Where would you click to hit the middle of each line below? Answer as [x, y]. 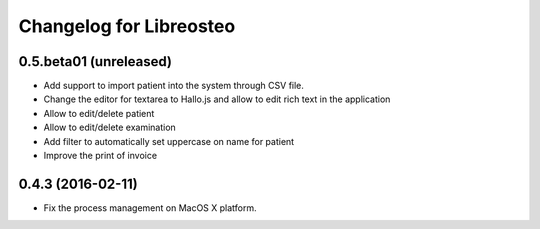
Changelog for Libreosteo [127, 26]
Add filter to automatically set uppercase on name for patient [169, 141]
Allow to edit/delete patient [99, 113]
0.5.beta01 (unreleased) [95, 61]
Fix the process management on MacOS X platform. [150, 207]
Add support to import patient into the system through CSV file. [174, 86]
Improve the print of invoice [100, 156]
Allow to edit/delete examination [110, 127]
